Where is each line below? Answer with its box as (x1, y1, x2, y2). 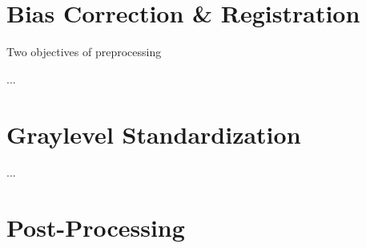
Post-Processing (6, 211, 185, 244)
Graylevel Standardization (6, 117, 301, 150)
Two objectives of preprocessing (6, 43, 162, 60)
